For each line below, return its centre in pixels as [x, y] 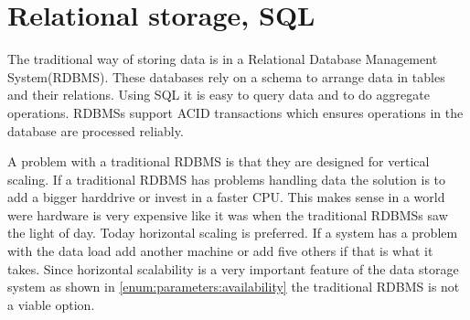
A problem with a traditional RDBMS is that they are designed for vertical [219, 161]
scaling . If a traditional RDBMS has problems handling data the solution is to [227, 179]
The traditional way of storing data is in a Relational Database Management [223, 59]
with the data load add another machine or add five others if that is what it [220, 251]
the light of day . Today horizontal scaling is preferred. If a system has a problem [233, 233]
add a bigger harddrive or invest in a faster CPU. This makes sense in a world [226, 197]
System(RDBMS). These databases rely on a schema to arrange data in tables [226, 76]
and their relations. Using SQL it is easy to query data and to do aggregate [219, 95]
